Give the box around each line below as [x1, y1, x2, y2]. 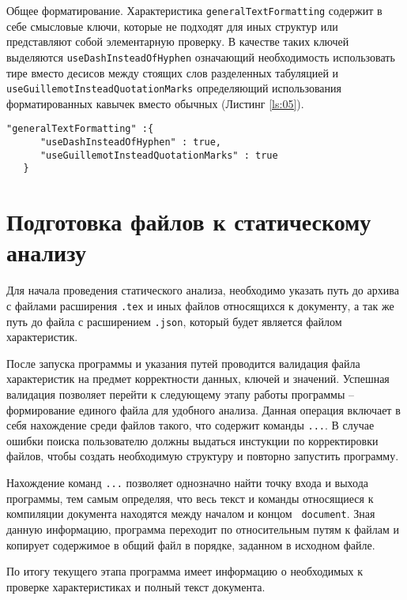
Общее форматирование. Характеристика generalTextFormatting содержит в [6, 2, 383, 18]
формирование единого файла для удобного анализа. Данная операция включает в [6, 401, 401, 418]
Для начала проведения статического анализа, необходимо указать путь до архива [6, 282, 399, 298]
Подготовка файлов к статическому [6, 205, 371, 238]
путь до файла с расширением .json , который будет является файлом [6, 313, 342, 329]
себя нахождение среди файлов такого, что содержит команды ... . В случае [6, 417, 375, 433]
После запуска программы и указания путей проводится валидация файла [6, 354, 360, 371]
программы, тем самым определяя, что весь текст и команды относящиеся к [6, 489, 374, 506]
